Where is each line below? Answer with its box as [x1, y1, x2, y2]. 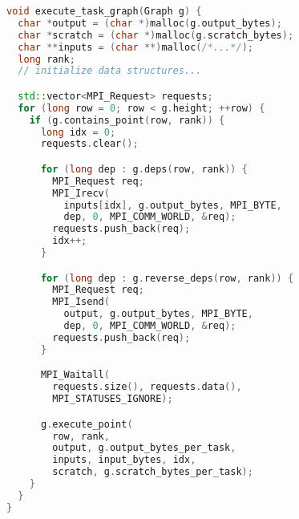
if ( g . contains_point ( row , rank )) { [29, 114, 225, 126]
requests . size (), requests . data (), [52, 381, 242, 393]
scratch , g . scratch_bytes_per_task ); [52, 466, 253, 478]
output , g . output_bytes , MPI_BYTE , [63, 308, 253, 320]
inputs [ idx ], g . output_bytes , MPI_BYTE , [63, 199, 282, 211]
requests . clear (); [40, 138, 139, 150]
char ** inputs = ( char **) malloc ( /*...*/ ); [18, 41, 253, 53]
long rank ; [18, 53, 75, 65]
